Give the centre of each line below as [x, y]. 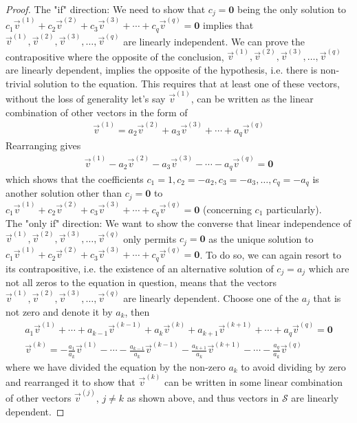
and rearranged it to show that [71, 381]
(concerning [227, 209]
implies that [228, 25]
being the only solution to [292, 9]
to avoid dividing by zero [293, 366]
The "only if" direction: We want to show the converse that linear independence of [178, 223]
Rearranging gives [43, 145]
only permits [150, 238]
